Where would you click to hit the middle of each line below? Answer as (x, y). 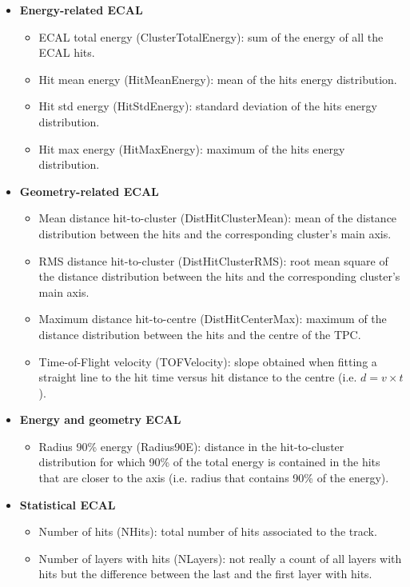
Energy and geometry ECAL (100, 419)
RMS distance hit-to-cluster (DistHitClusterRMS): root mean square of (213, 260)
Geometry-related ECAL (89, 191)
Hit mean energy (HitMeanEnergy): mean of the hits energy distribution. (218, 79)
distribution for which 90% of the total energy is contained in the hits (209, 462)
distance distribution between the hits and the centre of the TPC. (200, 334)
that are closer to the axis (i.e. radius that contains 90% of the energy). (214, 478)
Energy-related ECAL (81, 10)
